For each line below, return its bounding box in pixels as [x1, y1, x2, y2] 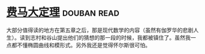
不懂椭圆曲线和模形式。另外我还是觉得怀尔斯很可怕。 [16, 41, 151, 49]
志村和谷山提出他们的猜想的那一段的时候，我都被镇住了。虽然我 [30, 34, 191, 41]
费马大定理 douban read [6, 5, 120, 19]
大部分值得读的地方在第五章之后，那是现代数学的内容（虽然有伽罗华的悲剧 [6, 26, 193, 34]
